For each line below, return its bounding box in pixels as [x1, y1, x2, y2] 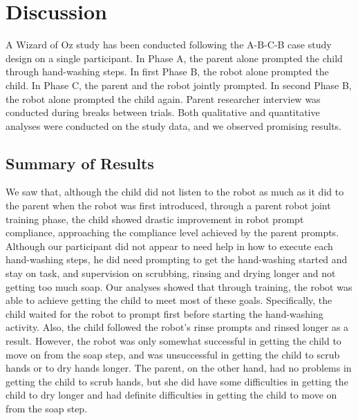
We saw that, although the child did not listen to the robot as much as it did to [6, 184, 344, 199]
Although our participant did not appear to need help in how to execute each [6, 238, 333, 253]
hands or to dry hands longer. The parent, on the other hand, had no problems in [6, 361, 352, 375]
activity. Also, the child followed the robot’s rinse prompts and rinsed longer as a [6, 320, 349, 334]
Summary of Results [6, 152, 154, 173]
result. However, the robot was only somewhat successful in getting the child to [6, 334, 341, 348]
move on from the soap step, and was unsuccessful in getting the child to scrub [6, 347, 340, 361]
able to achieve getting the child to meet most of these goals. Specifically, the [6, 293, 332, 307]
